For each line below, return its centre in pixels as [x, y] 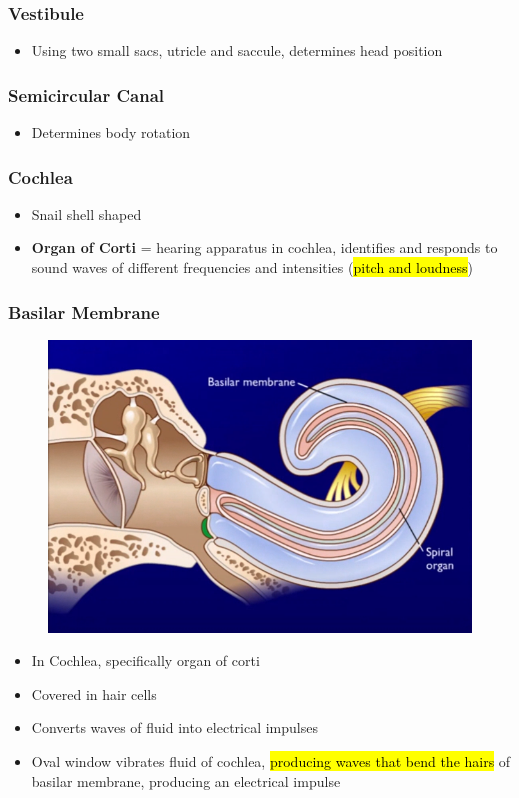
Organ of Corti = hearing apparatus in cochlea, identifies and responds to [264, 247]
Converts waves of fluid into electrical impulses [174, 727]
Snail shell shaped [86, 213]
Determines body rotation [111, 132]
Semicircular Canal [86, 94]
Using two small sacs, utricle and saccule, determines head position [237, 50]
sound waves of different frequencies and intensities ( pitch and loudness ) [252, 267]
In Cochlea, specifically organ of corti [145, 660]
